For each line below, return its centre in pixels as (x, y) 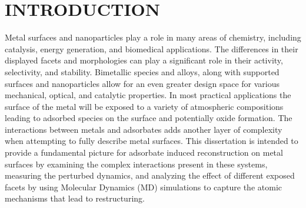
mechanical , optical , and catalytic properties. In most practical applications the (148, 95)
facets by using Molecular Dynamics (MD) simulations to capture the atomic (144, 187)
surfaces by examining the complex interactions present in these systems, (136, 164)
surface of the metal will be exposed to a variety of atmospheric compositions (144, 106)
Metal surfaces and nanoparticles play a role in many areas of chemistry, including (153, 37)
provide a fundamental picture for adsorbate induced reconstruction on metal (144, 152)
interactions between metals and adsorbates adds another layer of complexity (144, 129)
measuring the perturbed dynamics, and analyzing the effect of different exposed (150, 175)
